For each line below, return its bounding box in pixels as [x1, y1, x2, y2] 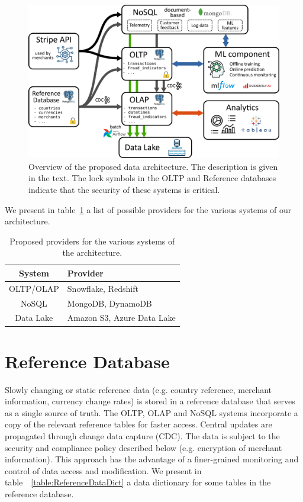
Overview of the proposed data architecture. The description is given [28, 160, 278, 172]
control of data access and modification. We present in [5, 464, 202, 477]
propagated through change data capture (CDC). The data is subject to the [5, 430, 280, 442]
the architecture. [62, 246, 123, 259]
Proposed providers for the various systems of [9, 234, 175, 247]
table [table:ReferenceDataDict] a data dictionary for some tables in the [5, 476, 271, 488]
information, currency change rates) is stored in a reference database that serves [5, 395, 295, 407]
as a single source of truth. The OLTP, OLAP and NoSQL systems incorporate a [5, 406, 298, 419]
